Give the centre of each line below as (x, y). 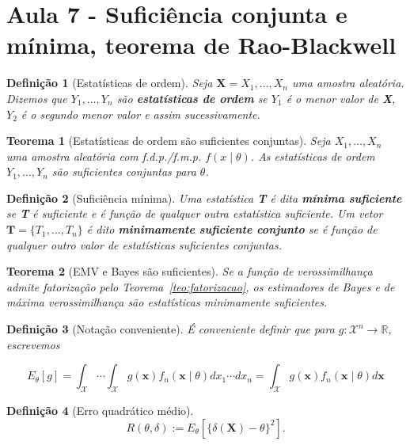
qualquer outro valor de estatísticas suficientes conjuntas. (144, 244)
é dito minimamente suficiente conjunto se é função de (232, 229)
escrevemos (33, 344)
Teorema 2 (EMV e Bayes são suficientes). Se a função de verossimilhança (190, 271)
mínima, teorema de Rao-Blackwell (201, 45)
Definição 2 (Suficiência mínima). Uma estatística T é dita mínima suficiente (204, 198)
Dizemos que (37, 98)
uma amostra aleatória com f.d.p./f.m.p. (104, 156)
